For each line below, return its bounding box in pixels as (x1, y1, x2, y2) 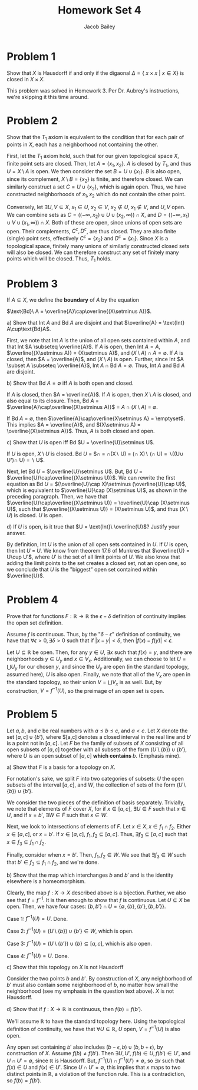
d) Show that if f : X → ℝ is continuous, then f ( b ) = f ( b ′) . (6, 1006, 143, 1013)
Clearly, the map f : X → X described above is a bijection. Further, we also (6, 889, 186, 896)
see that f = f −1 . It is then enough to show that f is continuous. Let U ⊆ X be (6, 896, 190, 903)
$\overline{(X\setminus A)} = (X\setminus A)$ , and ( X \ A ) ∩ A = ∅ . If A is (6, 349, 184, 356)
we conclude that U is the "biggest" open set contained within (6, 566, 158, 573)
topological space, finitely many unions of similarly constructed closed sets (6, 242, 190, 249)
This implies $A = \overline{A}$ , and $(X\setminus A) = (6, 421, 141, 428)
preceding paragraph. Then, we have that (6, 493, 108, 500)
